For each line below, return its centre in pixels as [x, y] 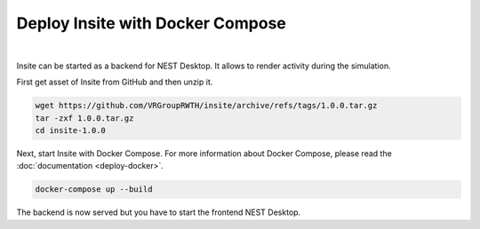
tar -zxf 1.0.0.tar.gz [84, 118]
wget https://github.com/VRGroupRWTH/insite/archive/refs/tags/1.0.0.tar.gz [206, 106]
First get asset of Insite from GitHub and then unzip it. [115, 82]
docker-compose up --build [94, 190]
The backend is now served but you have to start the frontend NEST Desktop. [159, 212]
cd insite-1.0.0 [71, 130]
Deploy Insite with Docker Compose [151, 23]
